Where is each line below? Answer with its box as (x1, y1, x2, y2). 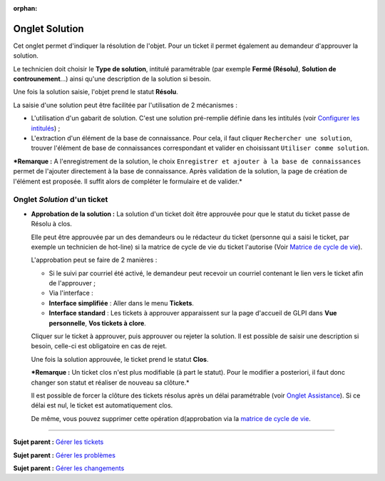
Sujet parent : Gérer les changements (13, 464, 125, 472)
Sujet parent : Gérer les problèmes (13, 450, 115, 460)
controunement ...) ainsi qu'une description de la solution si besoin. (13, 75, 212, 83)
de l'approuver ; (48, 279, 96, 288)
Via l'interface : (48, 289, 94, 298)
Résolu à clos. (31, 220, 73, 228)
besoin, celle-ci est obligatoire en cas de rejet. (31, 342, 168, 350)
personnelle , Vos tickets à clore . (48, 318, 146, 328)
